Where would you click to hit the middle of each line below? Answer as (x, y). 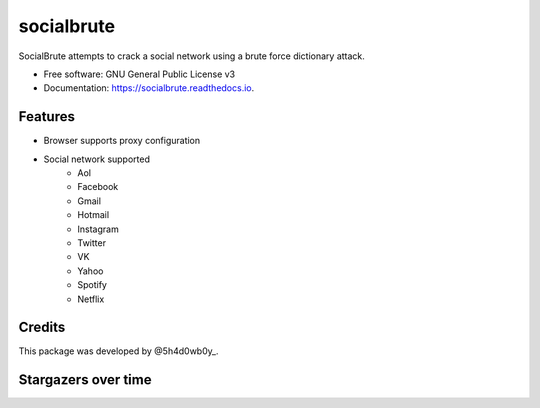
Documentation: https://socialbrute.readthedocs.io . (149, 88)
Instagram (98, 229)
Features (46, 116)
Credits (42, 327)
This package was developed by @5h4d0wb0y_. (118, 351)
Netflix (91, 299)
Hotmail (93, 215)
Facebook (98, 187)
